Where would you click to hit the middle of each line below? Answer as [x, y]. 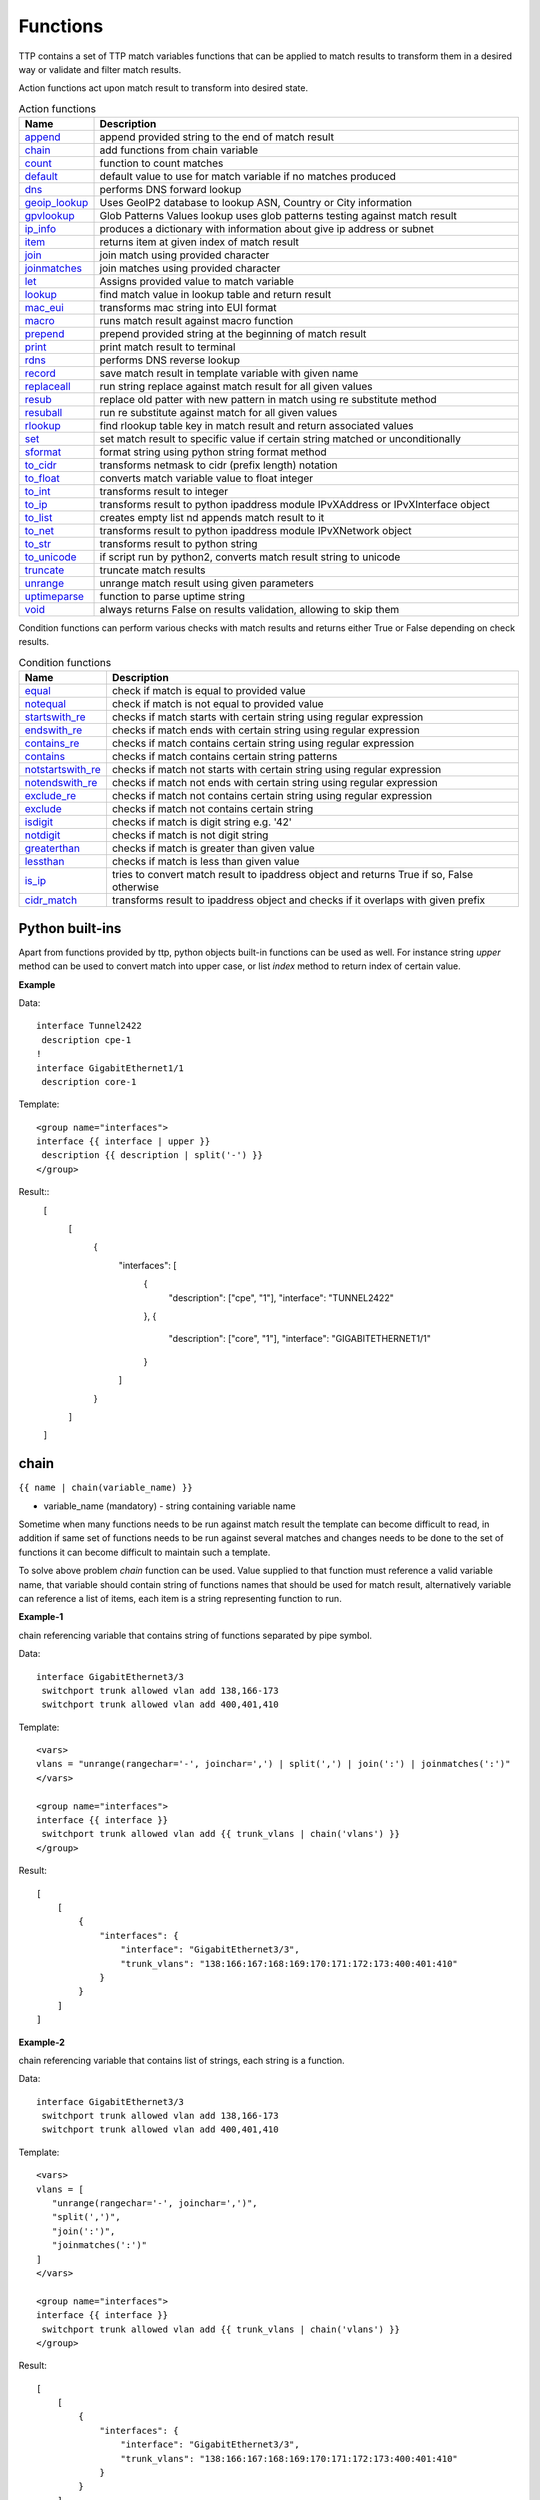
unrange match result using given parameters [206, 583]
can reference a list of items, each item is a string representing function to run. [180, 1598]
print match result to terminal [167, 347]
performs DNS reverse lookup [169, 360]
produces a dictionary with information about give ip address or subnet [266, 229]
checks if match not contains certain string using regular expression [272, 796]
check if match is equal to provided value [208, 691]
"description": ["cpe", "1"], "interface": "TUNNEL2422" [281, 1297]
